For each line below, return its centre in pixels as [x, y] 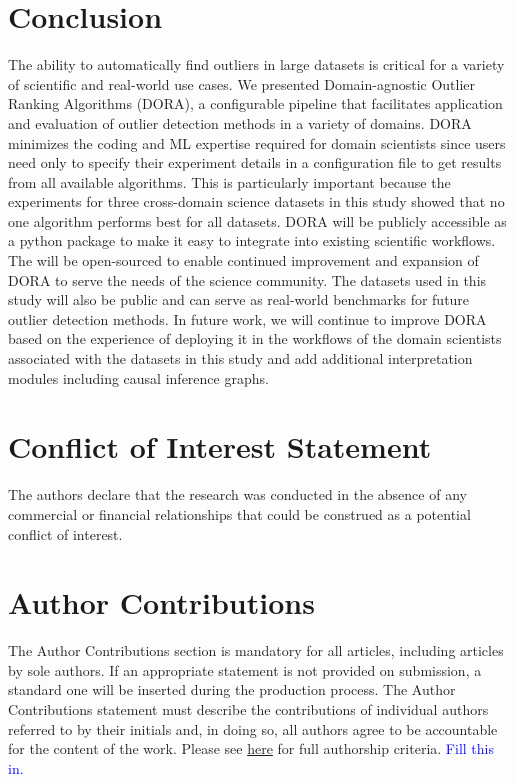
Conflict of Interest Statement [220, 446]
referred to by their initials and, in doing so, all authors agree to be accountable [253, 728]
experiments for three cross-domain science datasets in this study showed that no [256, 201]
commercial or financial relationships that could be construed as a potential [239, 513]
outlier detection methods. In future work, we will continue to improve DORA [247, 318]
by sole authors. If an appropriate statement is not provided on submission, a [245, 669]
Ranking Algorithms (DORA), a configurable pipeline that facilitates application [255, 103]
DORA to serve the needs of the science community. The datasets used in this [247, 279]
